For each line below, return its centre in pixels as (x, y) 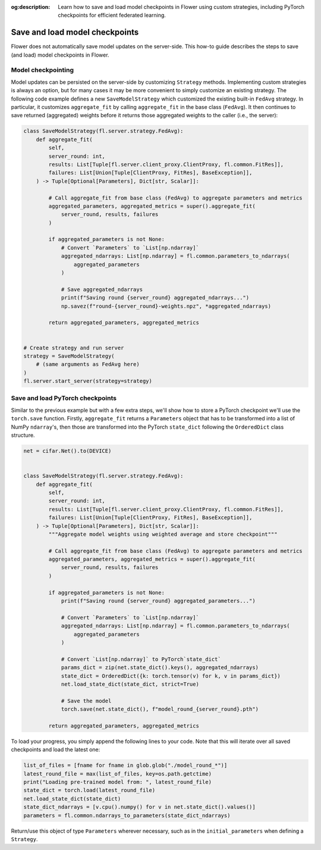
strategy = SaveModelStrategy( (69, 356)
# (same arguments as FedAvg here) (88, 364)
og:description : (31, 7)
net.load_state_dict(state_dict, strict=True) (130, 684)
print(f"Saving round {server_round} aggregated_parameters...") (158, 601)
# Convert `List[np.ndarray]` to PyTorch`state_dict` (141, 659)
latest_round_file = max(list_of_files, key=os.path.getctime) (118, 774)
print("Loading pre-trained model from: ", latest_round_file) (118, 782)
